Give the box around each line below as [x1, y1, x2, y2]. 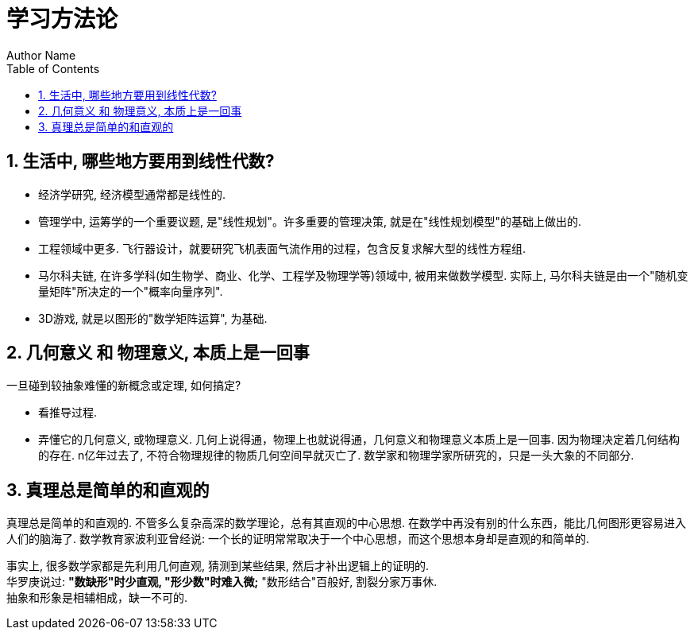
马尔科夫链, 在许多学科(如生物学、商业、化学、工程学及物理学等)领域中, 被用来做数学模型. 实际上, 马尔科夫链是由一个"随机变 [38, 268, 688, 282]
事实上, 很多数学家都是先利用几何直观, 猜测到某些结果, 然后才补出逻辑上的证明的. [6, 559, 429, 573]
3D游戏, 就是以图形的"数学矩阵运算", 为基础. [38, 311, 268, 325]
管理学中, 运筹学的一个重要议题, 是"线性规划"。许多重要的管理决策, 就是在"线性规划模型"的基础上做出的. [38, 214, 582, 228]
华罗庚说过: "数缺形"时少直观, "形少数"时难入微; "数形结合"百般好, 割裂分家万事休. [6, 575, 438, 589]
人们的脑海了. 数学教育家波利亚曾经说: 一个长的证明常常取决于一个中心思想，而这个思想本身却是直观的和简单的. [6, 532, 589, 546]
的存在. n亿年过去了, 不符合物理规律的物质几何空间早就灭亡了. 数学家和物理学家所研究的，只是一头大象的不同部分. [38, 448, 634, 463]
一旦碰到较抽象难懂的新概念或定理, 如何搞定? [6, 378, 241, 393]
